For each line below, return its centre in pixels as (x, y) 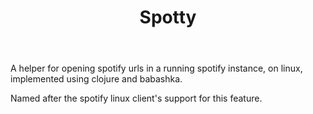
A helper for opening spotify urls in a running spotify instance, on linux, (156, 68)
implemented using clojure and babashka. (96, 79)
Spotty (168, 17)
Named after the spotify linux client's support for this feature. (136, 98)
